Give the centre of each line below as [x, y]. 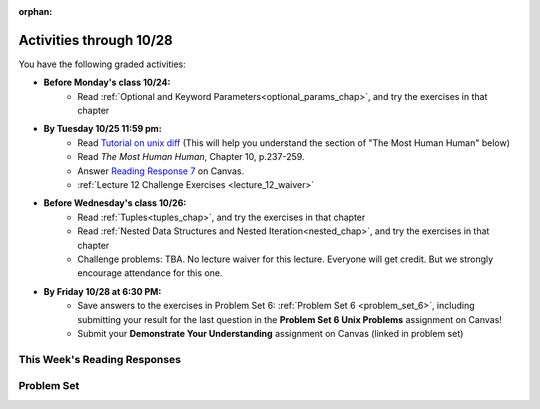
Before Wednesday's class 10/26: [115, 203]
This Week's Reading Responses [100, 359]
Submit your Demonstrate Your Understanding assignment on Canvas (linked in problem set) [270, 333]
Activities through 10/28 [96, 40]
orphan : [35, 11]
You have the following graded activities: [102, 64]
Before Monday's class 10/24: [107, 82]
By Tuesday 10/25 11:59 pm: [102, 129]
